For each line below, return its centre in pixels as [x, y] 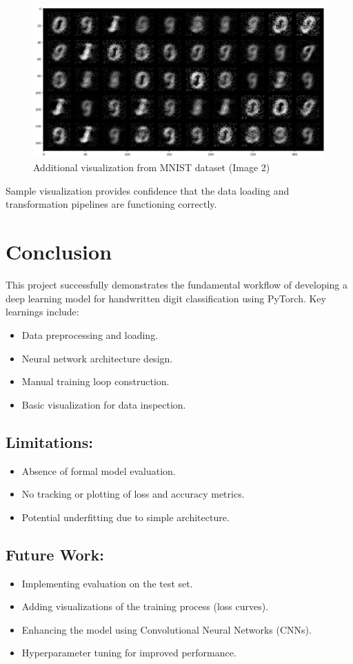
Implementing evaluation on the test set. [107, 583]
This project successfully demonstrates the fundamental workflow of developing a [177, 285]
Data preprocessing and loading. [90, 334]
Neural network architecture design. [97, 358]
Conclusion [59, 252]
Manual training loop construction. [95, 381]
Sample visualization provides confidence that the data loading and [148, 190]
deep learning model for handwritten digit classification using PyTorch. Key [166, 298]
